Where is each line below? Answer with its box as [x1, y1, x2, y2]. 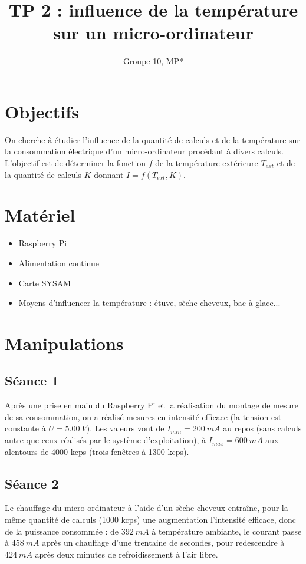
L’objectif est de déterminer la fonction [5, 157, 146, 169]
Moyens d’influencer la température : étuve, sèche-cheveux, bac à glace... [18, 296, 281, 309]
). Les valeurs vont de [86, 422, 164, 434]
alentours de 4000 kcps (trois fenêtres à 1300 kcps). [5, 445, 189, 457]
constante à [5, 422, 46, 434]
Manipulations [5, 331, 124, 355]
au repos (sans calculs [223, 422, 302, 434]
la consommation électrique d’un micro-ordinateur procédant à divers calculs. [5, 145, 284, 157]
